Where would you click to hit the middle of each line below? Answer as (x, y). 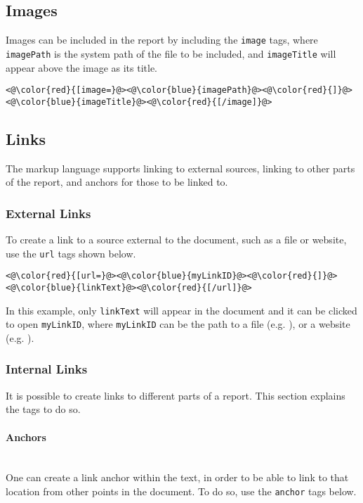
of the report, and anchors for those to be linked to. (117, 182)
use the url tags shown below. (71, 253)
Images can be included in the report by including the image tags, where (162, 40)
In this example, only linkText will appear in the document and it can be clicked (181, 310)
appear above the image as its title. (82, 67)
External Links (48, 213)
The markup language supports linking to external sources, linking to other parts (180, 168)
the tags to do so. (43, 409)
